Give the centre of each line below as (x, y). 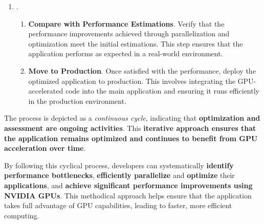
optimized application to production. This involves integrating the (132, 81)
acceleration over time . (45, 148)
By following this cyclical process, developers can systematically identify (119, 165)
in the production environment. (78, 100)
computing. (22, 215)
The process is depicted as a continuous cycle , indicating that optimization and (132, 118)
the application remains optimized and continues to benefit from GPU (131, 138)
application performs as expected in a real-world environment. (126, 53)
